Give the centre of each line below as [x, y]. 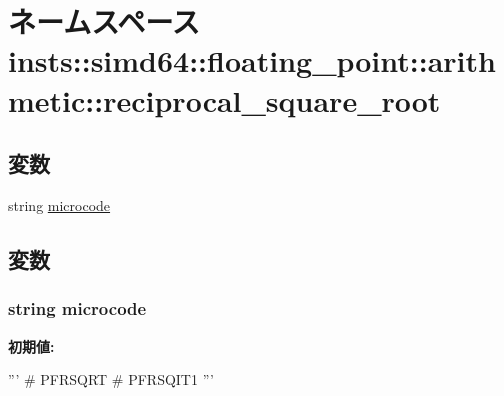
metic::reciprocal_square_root [224, 99]
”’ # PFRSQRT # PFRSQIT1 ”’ [111, 379]
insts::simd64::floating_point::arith [252, 60]
